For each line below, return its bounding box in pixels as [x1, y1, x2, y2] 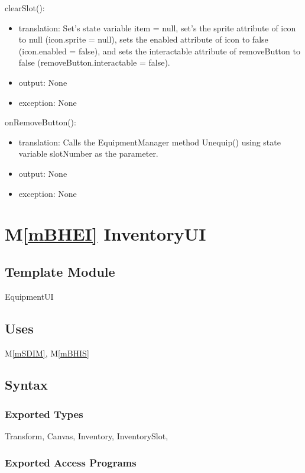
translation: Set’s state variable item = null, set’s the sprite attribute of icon [18, 21, 296, 34]
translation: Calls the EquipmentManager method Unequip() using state [18, 135, 281, 148]
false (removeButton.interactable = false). [18, 56, 170, 69]
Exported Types [5, 406, 83, 421]
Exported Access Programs [5, 455, 137, 469]
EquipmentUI [5, 290, 54, 302]
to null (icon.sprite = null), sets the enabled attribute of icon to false [18, 33, 268, 46]
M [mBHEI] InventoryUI [5, 222, 206, 246]
